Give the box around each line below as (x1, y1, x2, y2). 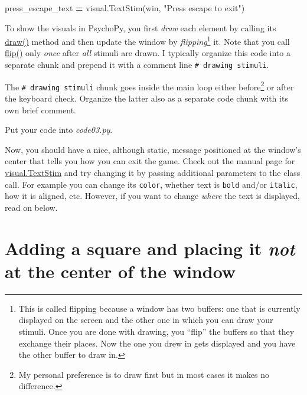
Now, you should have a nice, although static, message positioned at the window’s (5, 143, 301, 155)
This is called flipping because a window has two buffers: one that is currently (18, 302, 301, 314)
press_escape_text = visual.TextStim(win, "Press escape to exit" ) (5, 2, 245, 14)
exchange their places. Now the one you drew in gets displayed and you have (18, 337, 296, 349)
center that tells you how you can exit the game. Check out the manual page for (5, 155, 295, 167)
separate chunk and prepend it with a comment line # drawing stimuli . (5, 58, 269, 71)
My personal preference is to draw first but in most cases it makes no (18, 368, 269, 380)
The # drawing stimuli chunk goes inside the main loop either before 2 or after (5, 79, 294, 93)
